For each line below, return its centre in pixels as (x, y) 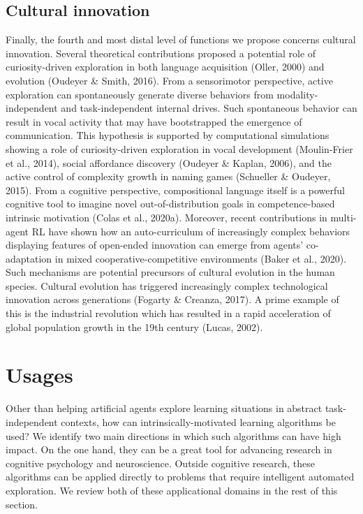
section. (22, 504)
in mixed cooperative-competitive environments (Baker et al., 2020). (201, 258)
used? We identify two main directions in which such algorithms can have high (173, 435)
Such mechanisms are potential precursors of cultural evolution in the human (170, 272)
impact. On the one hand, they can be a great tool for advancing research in (169, 449)
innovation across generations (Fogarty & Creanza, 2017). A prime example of (172, 299)
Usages (39, 375)
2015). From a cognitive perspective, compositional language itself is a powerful (175, 190)
